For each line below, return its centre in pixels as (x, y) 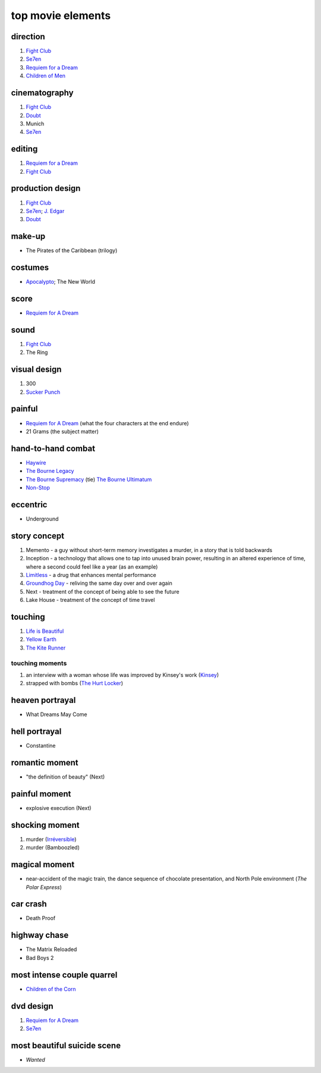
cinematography (42, 93)
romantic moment (45, 762)
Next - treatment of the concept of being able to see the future (103, 591)
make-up (28, 236)
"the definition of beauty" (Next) (65, 777)
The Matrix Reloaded (51, 949)
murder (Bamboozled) (53, 848)
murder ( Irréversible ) (51, 839)
